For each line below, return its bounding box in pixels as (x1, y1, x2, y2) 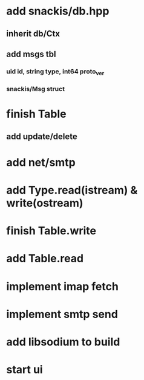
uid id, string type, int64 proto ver (6, 67, 105, 77)
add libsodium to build (6, 335, 120, 348)
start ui (6, 363, 44, 377)
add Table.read (6, 252, 83, 265)
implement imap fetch (6, 279, 119, 293)
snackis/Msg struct (6, 85, 65, 93)
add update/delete (6, 131, 77, 141)
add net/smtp (6, 155, 76, 169)
